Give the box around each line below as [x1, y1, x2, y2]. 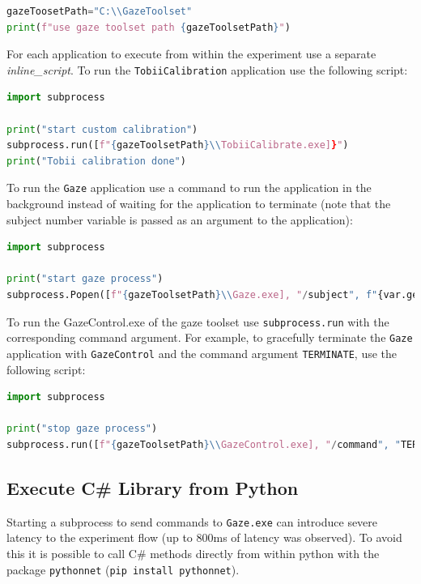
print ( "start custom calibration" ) [6, 123, 198, 135]
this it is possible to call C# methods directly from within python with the [6, 545, 380, 562]
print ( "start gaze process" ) [6, 273, 164, 285]
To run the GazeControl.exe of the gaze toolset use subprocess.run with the [6, 313, 389, 330]
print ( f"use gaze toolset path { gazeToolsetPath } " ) [6, 21, 291, 33]
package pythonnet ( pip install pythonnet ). [6, 561, 240, 578]
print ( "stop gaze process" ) [6, 423, 158, 435]
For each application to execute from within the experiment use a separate [6, 45, 376, 62]
